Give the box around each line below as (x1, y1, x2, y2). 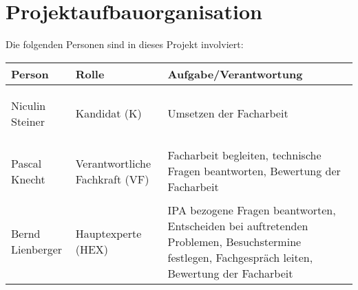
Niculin (11, 97, 46, 113)
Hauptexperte (75, 225, 142, 242)
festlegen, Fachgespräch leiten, (167, 249, 313, 265)
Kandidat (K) (75, 105, 142, 122)
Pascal (11, 155, 42, 171)
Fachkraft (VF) (75, 170, 149, 187)
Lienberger (11, 241, 63, 258)
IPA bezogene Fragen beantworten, (167, 201, 336, 218)
